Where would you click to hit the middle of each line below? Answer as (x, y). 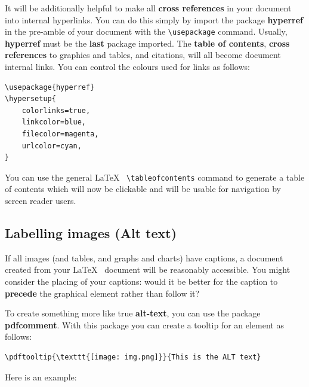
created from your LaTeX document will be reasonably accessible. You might (148, 269)
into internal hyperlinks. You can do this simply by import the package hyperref (154, 19)
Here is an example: (41, 377)
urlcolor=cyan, (52, 146)
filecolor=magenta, (60, 134)
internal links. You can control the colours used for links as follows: (127, 67)
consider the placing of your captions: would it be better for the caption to (141, 281)
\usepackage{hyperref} (50, 87)
